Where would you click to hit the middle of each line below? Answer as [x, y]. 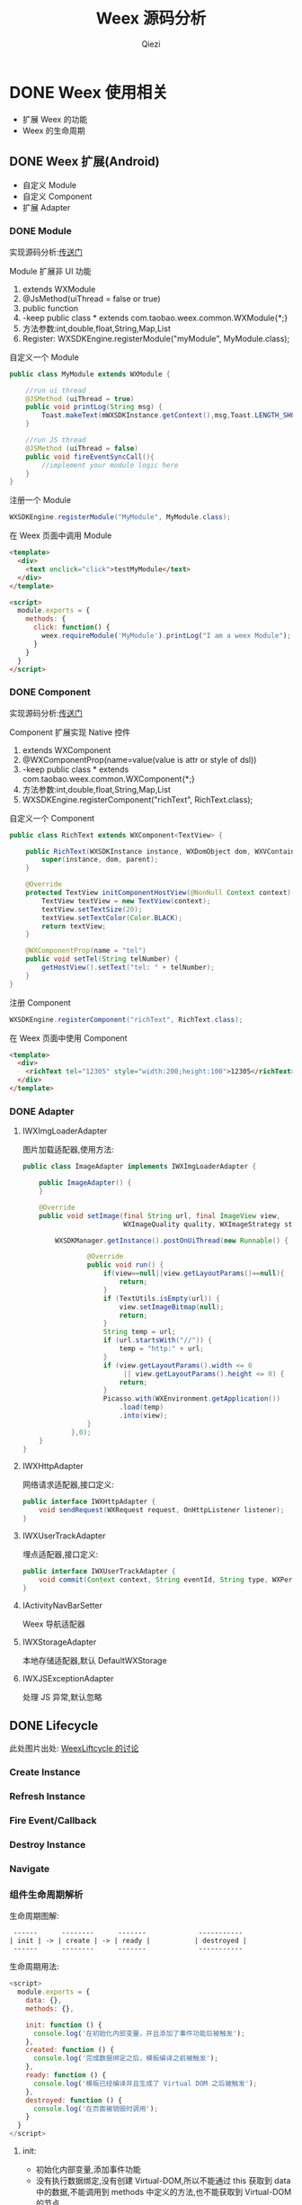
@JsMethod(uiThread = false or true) [91, 299]
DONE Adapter [42, 1111]
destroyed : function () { [74, 2100]
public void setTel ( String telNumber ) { [102, 959]
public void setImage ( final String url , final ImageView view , [160, 1215]
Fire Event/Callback [53, 1821]
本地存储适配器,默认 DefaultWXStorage [95, 1660]
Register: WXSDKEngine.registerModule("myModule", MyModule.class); [156, 338]
